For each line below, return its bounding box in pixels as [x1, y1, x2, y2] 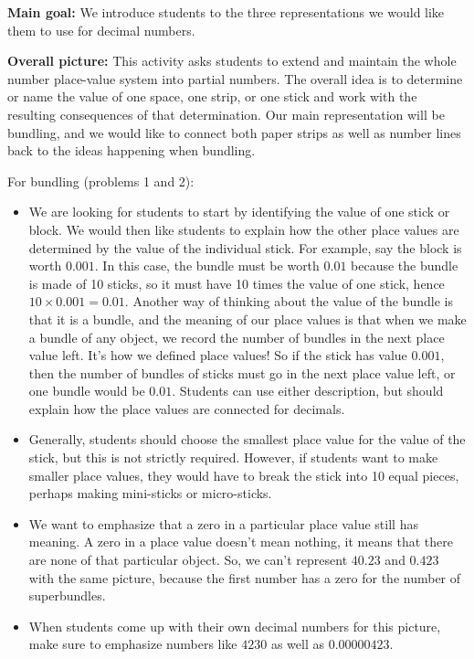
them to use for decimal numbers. [7, 20, 195, 39]
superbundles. [28, 586, 106, 605]
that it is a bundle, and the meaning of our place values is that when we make [28, 309, 467, 328]
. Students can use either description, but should [172, 381, 444, 400]
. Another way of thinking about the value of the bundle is [124, 292, 453, 311]
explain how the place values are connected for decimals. [28, 399, 345, 418]
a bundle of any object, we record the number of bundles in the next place [28, 327, 445, 346]
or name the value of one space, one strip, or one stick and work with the [7, 87, 417, 106]
